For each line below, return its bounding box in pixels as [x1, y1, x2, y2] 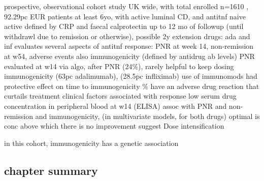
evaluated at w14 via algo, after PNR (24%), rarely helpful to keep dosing [4, 61, 234, 71]
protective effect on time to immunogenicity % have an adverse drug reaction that [4, 80, 259, 91]
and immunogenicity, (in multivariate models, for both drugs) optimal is [35, 110, 260, 121]
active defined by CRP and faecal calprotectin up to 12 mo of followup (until [4, 21, 244, 32]
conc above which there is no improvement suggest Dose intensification [4, 120, 224, 131]
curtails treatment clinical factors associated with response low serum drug [4, 90, 237, 101]
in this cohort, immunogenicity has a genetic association [4, 137, 179, 148]
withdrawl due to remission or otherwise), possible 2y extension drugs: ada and [4, 31, 250, 41]
